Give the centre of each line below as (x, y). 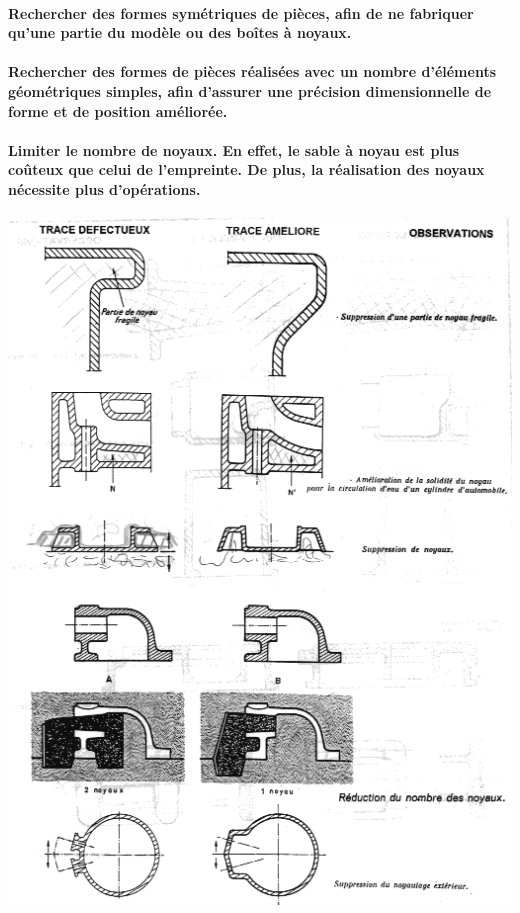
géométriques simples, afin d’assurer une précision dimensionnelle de (250, 90)
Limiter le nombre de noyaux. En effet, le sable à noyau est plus (234, 149)
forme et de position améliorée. (118, 110)
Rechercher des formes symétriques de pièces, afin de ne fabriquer (241, 12)
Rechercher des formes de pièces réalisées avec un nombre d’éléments (252, 71)
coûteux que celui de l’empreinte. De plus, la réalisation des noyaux (246, 169)
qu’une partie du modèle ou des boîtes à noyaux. (180, 32)
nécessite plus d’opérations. (104, 188)
